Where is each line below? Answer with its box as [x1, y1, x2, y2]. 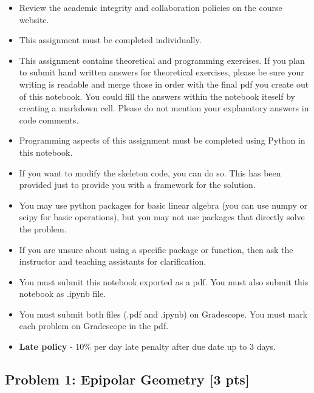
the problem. [19, 222, 67, 235]
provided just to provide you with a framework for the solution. [19, 178, 256, 191]
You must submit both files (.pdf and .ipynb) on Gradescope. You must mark [19, 307, 308, 320]
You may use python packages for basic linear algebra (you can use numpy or [19, 198, 307, 211]
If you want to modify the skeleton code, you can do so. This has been [19, 166, 281, 179]
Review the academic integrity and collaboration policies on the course [19, 1, 282, 13]
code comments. [19, 113, 79, 126]
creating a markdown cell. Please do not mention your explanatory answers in [19, 102, 309, 114]
